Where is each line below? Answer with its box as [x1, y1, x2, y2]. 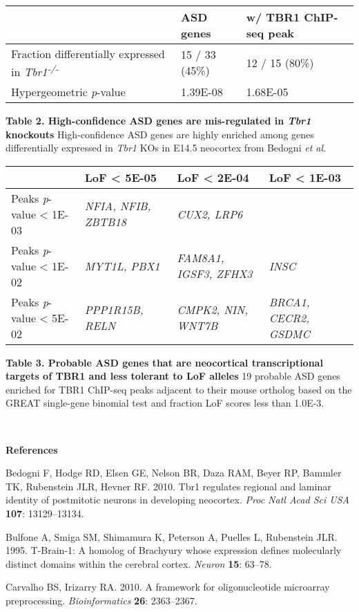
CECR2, [269, 309, 310, 326]
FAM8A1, [177, 250, 224, 266]
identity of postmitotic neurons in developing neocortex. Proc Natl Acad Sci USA [6, 492, 349, 507]
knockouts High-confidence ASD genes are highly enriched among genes [6, 127, 314, 141]
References [6, 442, 58, 456]
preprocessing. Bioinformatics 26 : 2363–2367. [6, 593, 197, 608]
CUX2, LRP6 [177, 205, 243, 222]
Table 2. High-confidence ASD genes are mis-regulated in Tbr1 [6, 113, 311, 127]
